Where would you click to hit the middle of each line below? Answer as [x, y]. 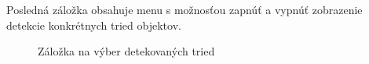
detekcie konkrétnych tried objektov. [94, 25]
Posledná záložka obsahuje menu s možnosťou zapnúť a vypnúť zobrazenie [184, 9]
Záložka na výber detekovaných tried [126, 51]
